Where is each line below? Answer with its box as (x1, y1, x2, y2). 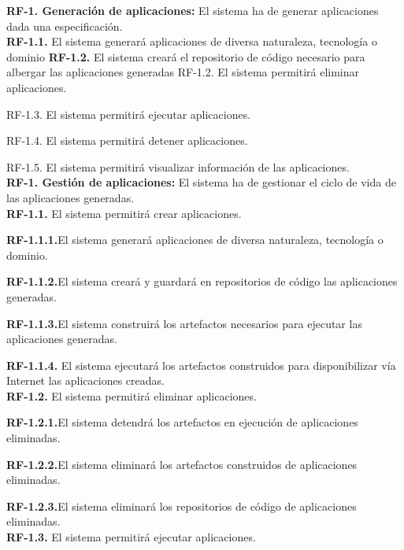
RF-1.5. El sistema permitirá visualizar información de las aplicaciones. (6, 158, 350, 175)
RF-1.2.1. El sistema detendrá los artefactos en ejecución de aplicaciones (6, 414, 358, 430)
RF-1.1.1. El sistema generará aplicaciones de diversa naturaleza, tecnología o (6, 231, 384, 248)
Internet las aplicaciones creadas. (6, 372, 165, 389)
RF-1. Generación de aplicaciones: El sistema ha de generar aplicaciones (6, 2, 379, 18)
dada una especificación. (6, 17, 123, 34)
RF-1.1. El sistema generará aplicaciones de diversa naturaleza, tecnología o (6, 33, 377, 50)
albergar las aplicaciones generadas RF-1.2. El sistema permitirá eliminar (6, 64, 360, 80)
